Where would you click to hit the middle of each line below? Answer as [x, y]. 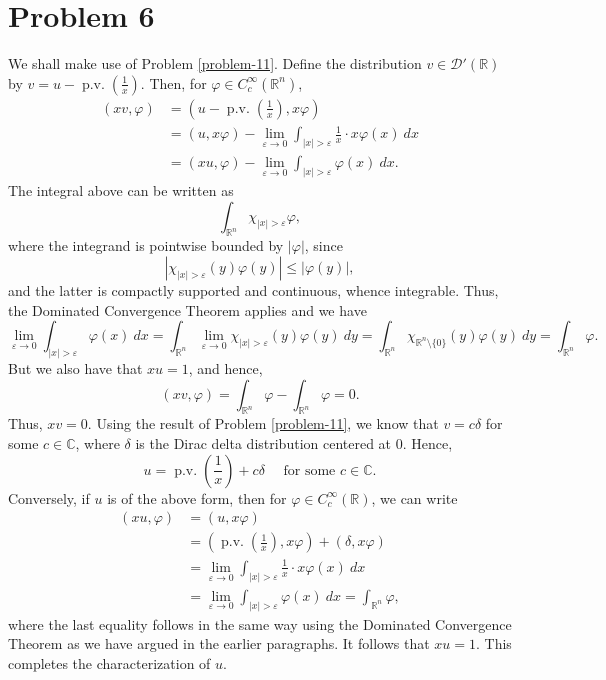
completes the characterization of [109, 662]
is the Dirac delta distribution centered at [263, 443]
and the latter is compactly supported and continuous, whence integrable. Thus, [253, 290]
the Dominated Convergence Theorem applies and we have [187, 309]
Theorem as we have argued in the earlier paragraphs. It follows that [219, 643]
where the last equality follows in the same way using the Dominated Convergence [260, 623]
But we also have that [75, 368]
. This [493, 643]
